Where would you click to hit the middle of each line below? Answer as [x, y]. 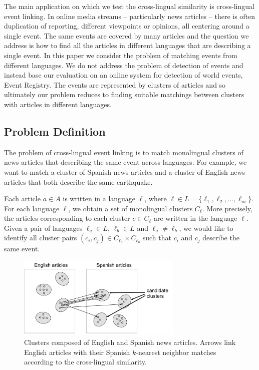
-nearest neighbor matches [176, 352]
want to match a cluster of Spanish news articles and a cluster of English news [125, 171]
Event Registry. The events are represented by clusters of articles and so [115, 84]
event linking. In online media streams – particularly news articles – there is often [130, 16]
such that [157, 238]
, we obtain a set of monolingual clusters [131, 208]
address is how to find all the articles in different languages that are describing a [127, 45]
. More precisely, [227, 208]
